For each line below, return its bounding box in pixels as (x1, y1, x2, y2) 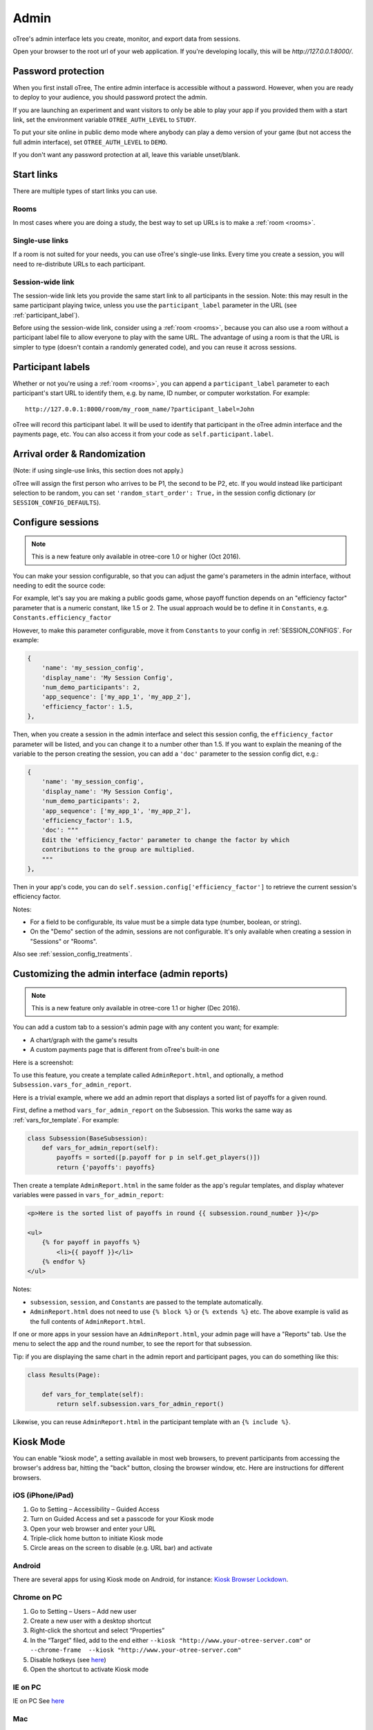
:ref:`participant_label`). (12, 311, 79, 319)
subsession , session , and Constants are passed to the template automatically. (30, 1297, 263, 1306)
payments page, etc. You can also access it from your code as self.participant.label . (12, 430, 274, 439)
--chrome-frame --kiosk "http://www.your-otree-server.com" (30, 1646, 242, 1654)
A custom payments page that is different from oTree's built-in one (30, 1046, 220, 1054)
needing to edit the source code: (12, 581, 106, 590)
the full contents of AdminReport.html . (30, 1317, 146, 1325)
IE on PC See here (12, 1697, 65, 1705)
